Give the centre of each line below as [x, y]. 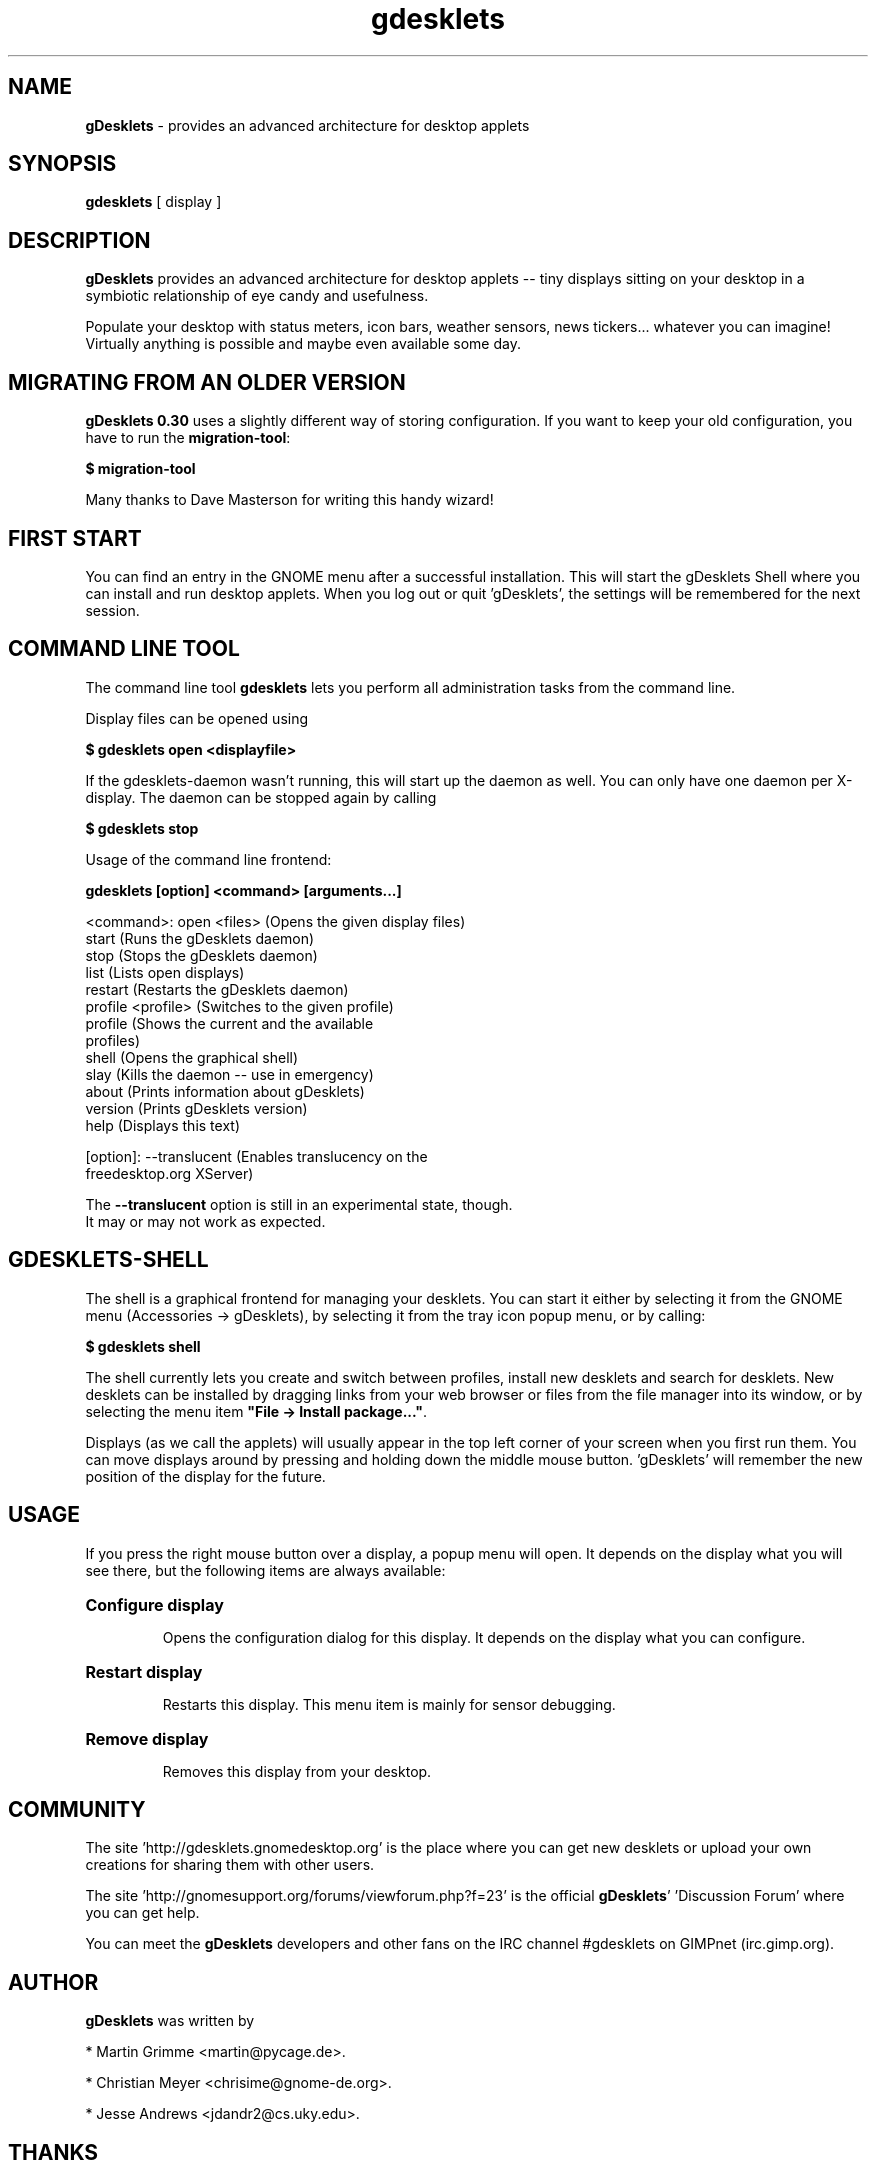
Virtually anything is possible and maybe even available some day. [303, 344]
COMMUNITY [77, 1809]
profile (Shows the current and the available [229, 1023]
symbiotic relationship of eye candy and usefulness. [257, 296]
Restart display [144, 1671]
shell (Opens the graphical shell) [192, 1057]
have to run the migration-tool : [188, 438]
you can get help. [142, 1913]
